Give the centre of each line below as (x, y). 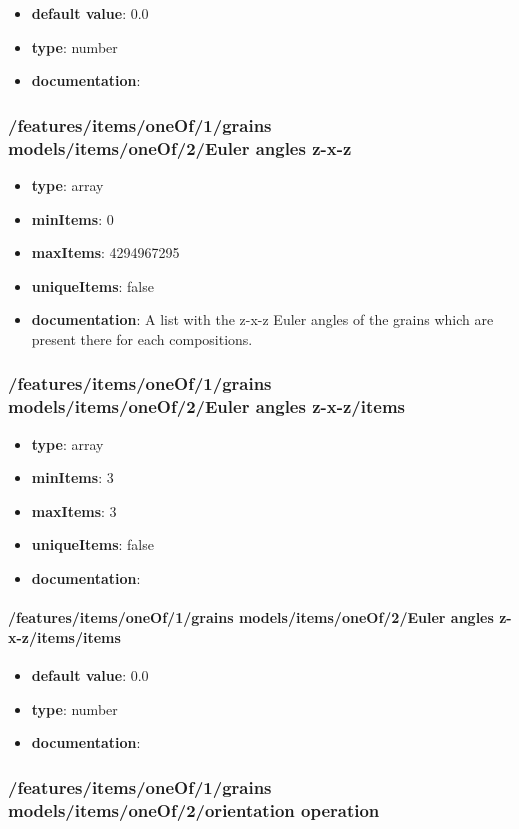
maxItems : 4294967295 (105, 252)
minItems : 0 (72, 218)
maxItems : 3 (74, 510)
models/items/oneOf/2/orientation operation (194, 809)
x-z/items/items (64, 636)
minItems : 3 (72, 477)
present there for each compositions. (142, 338)
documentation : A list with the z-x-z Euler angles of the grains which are (262, 319)
